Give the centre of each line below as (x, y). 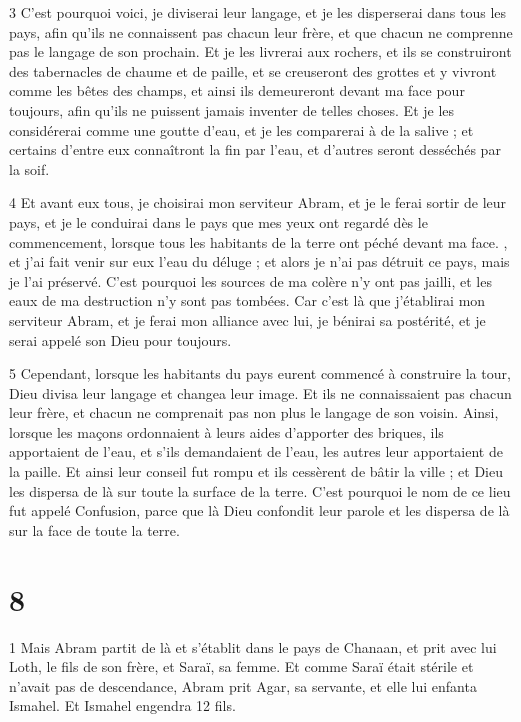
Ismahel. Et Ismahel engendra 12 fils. (122, 705)
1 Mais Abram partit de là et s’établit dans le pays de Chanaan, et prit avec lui (253, 646)
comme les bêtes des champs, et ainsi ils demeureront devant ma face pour (237, 90)
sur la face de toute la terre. (94, 529)
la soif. (29, 168)
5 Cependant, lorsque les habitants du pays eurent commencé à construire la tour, (260, 373)
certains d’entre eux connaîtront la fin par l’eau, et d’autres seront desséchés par (255, 149)
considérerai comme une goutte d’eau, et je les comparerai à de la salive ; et (241, 129)
